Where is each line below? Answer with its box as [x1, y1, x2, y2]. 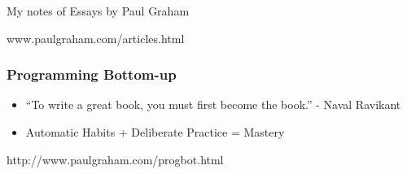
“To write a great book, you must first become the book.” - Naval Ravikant [25, 96, 401, 113]
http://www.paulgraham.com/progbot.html [7, 150, 224, 167]
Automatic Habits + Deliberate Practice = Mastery [25, 123, 285, 140]
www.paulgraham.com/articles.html [7, 29, 185, 46]
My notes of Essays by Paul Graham [7, 2, 190, 19]
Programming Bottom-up [7, 64, 177, 85]
